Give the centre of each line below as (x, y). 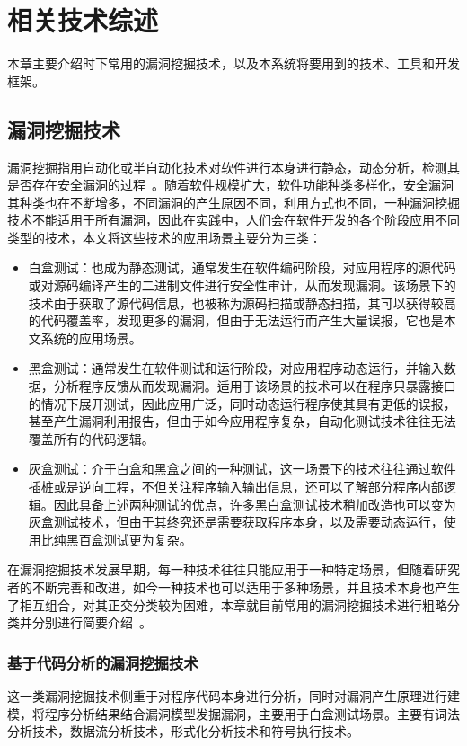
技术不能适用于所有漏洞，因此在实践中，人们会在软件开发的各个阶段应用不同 (233, 220)
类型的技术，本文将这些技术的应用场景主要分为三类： (164, 237)
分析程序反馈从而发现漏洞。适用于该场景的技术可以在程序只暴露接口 (255, 386)
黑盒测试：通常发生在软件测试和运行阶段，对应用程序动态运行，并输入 (236, 368)
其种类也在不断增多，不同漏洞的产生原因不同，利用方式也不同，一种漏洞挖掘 (233, 202)
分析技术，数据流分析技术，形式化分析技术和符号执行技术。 (183, 731)
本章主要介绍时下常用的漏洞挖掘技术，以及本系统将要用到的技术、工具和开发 (233, 63)
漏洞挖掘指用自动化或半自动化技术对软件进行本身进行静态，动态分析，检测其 (233, 167)
